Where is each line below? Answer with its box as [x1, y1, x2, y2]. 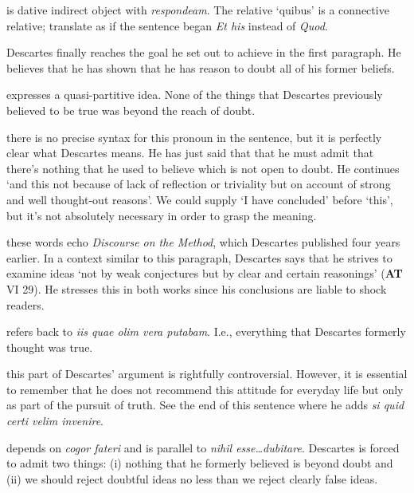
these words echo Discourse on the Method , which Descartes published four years [6, 234, 400, 250]
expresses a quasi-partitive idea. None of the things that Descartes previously [6, 86, 383, 103]
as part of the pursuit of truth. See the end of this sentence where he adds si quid [6, 396, 404, 413]
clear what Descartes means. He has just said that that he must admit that [6, 144, 374, 161]
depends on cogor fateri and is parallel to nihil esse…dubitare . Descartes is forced [6, 439, 400, 456]
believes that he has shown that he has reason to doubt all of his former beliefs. [6, 59, 395, 76]
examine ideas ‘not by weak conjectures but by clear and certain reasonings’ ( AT [6, 265, 403, 282]
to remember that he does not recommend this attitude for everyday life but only [6, 381, 404, 397]
